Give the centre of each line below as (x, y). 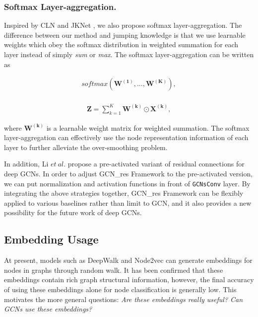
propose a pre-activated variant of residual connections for (156, 164)
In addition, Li (26, 164)
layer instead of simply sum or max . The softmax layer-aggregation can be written (129, 54)
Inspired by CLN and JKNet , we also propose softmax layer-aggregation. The (123, 25)
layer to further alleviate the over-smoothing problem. (86, 147)
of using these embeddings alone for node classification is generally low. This (120, 289)
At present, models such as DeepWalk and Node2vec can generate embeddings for (128, 260)
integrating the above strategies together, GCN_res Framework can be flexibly (124, 193)
